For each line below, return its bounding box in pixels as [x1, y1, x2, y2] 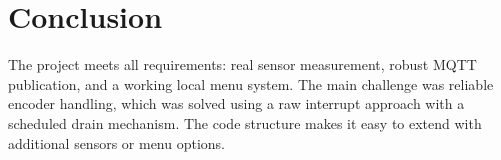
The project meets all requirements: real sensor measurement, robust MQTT [8, 54, 477, 75]
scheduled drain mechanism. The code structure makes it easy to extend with [8, 112, 482, 133]
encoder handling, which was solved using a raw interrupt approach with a [8, 93, 465, 114]
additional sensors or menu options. [8, 132, 226, 153]
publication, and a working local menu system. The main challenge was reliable [8, 73, 494, 94]
